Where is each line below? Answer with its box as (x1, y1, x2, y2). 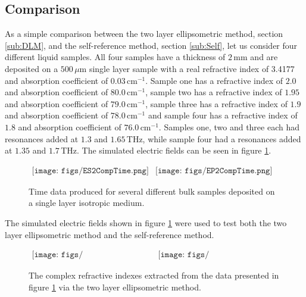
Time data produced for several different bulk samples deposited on (29, 185, 275, 197)
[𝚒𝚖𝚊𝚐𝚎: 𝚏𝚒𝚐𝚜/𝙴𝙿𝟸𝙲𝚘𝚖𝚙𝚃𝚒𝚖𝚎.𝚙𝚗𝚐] (155, 166, 273, 175)
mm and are (233, 51, 278, 63)
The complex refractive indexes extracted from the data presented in (29, 269, 279, 282)
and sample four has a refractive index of (148, 109, 298, 121)
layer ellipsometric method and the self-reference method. (5, 228, 214, 240)
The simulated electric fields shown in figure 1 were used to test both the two (5, 216, 287, 229)
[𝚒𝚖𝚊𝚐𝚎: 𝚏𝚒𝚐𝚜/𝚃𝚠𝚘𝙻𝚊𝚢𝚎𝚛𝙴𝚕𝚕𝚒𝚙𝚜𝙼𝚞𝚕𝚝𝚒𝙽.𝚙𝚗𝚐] (32, 251, 83, 260)
